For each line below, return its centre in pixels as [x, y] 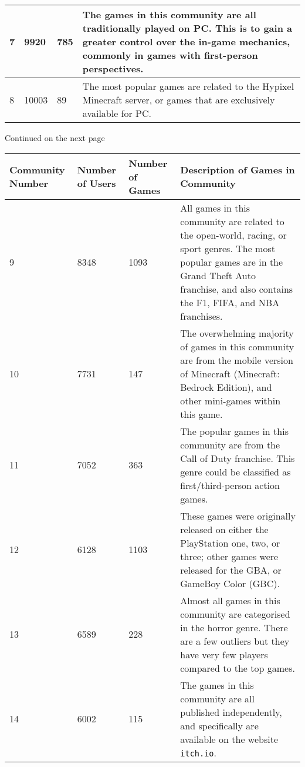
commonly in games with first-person [170, 55]
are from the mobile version [237, 360]
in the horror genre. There [234, 627]
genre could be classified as [235, 471]
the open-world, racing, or [233, 235]
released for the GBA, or [231, 570]
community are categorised [235, 614]
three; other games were [229, 556]
